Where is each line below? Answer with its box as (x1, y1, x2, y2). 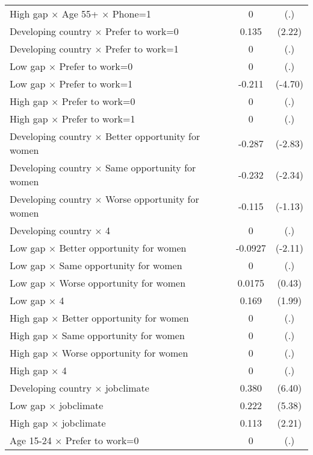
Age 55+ (61, 7, 99, 21)
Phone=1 (112, 7, 151, 21)
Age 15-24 (10, 433, 52, 447)
